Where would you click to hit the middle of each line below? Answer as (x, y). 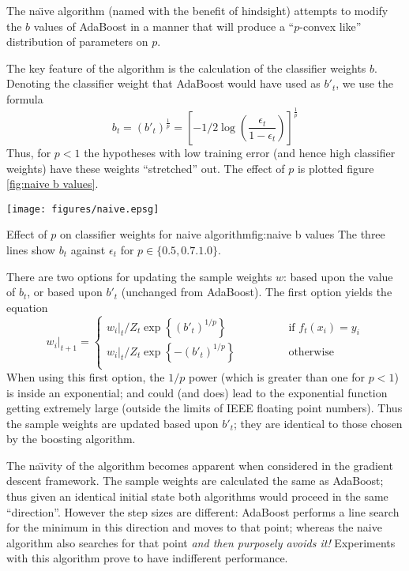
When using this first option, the (86, 376)
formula (25, 98)
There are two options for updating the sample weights (139, 276)
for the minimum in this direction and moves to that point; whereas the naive (194, 527)
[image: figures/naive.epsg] (83, 209)
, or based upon (65, 292)
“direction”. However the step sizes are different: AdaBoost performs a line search (203, 511)
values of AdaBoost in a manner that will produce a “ (164, 26)
